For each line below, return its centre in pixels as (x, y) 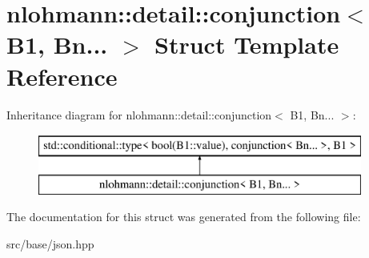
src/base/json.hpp (50, 243)
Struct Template (247, 44)
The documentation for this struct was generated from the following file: (184, 217)
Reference (62, 76)
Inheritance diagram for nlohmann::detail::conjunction (139, 114)
